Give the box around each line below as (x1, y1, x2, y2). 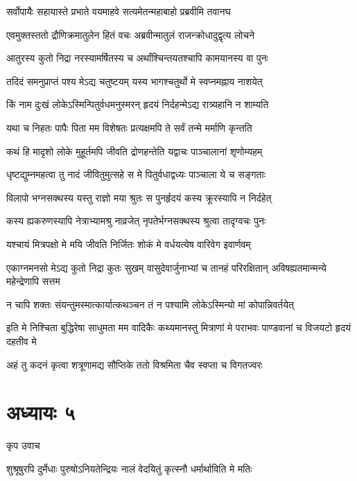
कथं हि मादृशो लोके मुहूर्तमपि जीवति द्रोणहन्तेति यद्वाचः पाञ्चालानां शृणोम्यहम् (6, 143, 263, 158)
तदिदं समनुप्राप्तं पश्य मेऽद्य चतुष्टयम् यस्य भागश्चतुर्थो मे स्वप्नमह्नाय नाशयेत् (6, 73, 263, 88)
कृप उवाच (6, 438, 40, 453)
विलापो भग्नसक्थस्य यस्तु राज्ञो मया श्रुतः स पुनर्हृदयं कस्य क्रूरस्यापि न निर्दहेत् (6, 190, 272, 204)
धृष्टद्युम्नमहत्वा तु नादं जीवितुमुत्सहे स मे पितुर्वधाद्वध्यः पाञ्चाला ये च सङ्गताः (6, 167, 266, 182)
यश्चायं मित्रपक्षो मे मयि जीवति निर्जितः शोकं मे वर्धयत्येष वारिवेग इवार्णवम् (6, 236, 251, 251)
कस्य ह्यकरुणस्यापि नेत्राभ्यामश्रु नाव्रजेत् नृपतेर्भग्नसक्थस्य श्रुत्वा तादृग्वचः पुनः (6, 213, 266, 228)
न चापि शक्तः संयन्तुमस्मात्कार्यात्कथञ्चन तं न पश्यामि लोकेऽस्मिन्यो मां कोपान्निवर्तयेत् (6, 297, 294, 311)
